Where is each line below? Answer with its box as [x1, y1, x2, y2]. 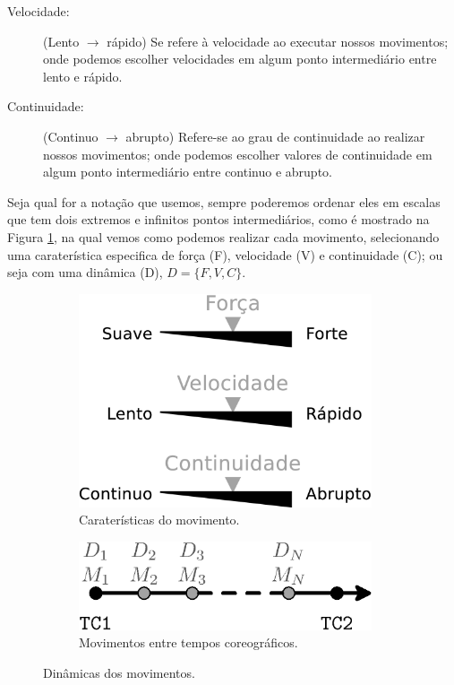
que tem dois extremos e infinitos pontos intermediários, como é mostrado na [7, 210, 430, 229]
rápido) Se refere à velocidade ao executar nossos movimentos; [107, 31, 449, 50]
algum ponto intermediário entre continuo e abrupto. [43, 162, 332, 181]
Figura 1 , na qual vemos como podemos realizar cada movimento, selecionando [7, 227, 440, 246]
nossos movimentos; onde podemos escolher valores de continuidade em [43, 144, 433, 163]
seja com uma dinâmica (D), [7, 263, 163, 282]
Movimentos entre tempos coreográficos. [79, 633, 298, 652]
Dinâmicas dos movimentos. [43, 663, 195, 681]
